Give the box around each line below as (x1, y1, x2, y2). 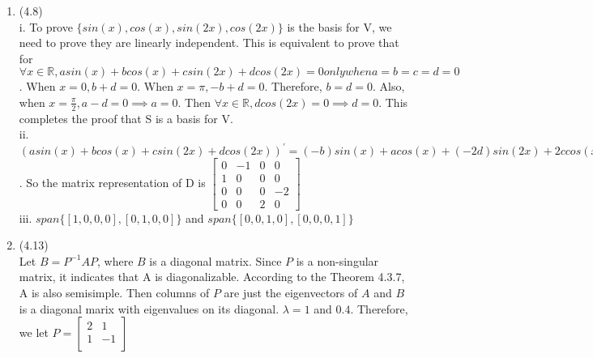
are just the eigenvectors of (224, 283, 358, 300)
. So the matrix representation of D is (19, 174, 206, 191)
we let (19, 324, 49, 341)
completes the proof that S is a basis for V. (19, 109, 233, 126)
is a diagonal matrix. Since (149, 252, 282, 269)
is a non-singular (296, 252, 379, 269)
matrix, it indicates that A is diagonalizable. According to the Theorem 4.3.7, (19, 268, 405, 285)
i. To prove (19, 18, 73, 35)
